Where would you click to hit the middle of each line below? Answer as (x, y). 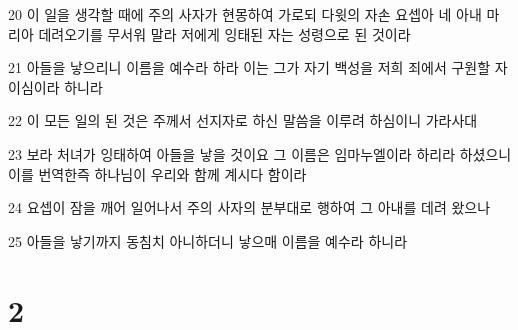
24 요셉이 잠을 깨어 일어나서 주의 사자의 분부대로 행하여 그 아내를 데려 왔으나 (249, 207)
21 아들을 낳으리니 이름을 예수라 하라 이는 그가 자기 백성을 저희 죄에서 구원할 (249, 67)
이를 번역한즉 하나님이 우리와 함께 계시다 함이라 (157, 173)
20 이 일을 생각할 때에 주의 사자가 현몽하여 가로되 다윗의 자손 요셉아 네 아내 (245, 14)
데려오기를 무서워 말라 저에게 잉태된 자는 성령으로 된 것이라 (224, 33)
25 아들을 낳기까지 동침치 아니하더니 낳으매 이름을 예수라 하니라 (208, 240)
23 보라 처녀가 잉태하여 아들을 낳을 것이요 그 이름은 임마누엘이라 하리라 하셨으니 (260, 153)
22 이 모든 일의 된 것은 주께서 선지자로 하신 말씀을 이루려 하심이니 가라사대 (243, 120)
